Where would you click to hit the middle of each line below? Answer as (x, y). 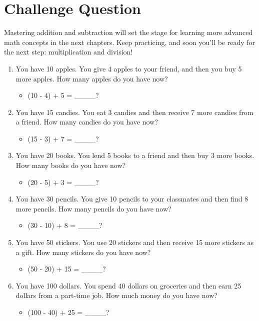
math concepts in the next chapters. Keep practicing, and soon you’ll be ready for (130, 42)
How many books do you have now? (71, 165)
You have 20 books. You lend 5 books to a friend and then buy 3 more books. (135, 155)
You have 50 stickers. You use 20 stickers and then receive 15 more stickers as (134, 242)
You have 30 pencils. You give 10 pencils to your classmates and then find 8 (132, 199)
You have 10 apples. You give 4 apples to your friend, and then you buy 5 (129, 68)
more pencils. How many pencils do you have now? (93, 208)
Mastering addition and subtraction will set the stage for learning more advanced (128, 32)
